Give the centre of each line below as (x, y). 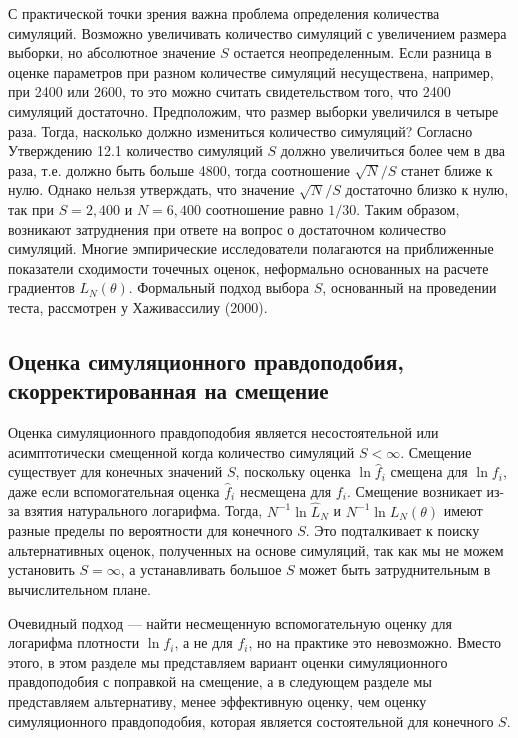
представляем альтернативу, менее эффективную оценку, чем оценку (217, 701)
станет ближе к (447, 169)
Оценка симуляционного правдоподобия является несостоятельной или (223, 432)
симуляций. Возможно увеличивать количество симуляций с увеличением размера (257, 32)
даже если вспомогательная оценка (114, 490)
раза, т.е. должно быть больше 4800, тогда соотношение (179, 169)
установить (41, 569)
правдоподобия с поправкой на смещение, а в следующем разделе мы (220, 681)
